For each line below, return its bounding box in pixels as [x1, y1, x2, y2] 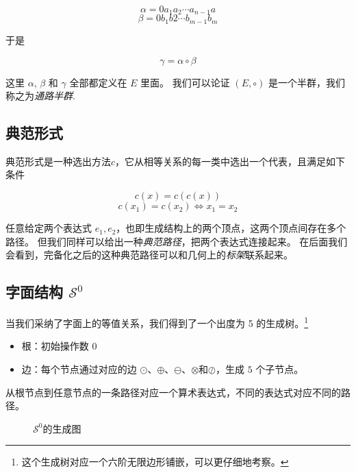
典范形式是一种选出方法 [5, 154, 111, 168]
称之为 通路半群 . [5, 88, 75, 103]
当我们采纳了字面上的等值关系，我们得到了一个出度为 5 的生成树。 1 [5, 314, 309, 330]
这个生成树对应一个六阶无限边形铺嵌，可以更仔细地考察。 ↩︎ [21, 454, 289, 469]
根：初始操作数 [21, 339, 89, 353]
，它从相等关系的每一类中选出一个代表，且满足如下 [115, 154, 346, 168]
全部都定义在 [69, 75, 127, 89]
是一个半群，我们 [268, 75, 345, 89]
